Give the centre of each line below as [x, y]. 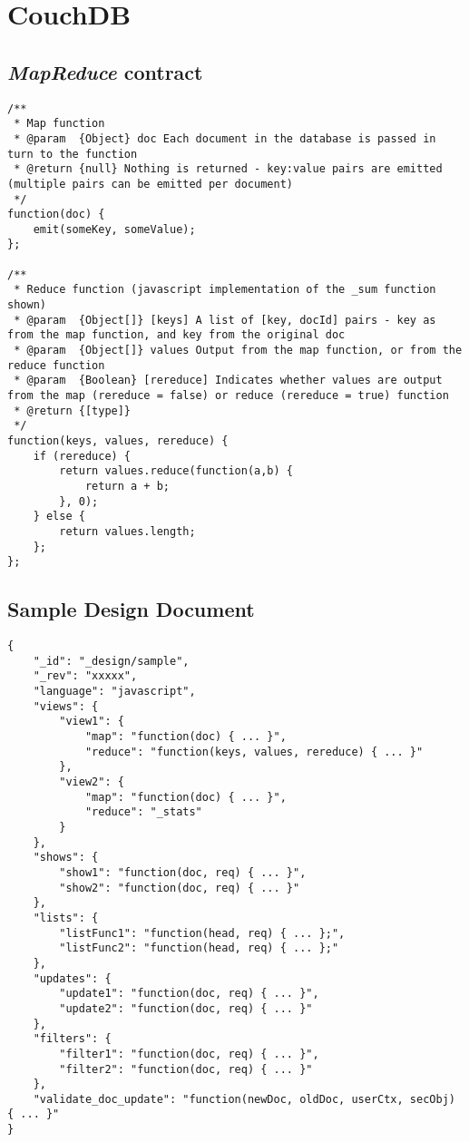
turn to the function [73, 154]
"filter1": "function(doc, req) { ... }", [189, 1054]
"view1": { [92, 722]
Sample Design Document [131, 609]
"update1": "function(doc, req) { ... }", [189, 994]
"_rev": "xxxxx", [85, 676]
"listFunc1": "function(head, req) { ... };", [202, 933]
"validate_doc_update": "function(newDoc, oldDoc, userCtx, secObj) [244, 1099]
